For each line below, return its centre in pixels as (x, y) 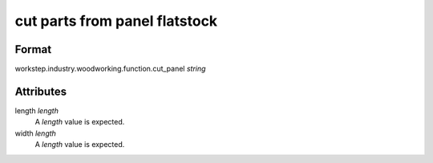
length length (37, 110)
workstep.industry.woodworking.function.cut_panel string (110, 69)
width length (35, 133)
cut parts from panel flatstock (116, 21)
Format (33, 49)
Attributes (41, 91)
